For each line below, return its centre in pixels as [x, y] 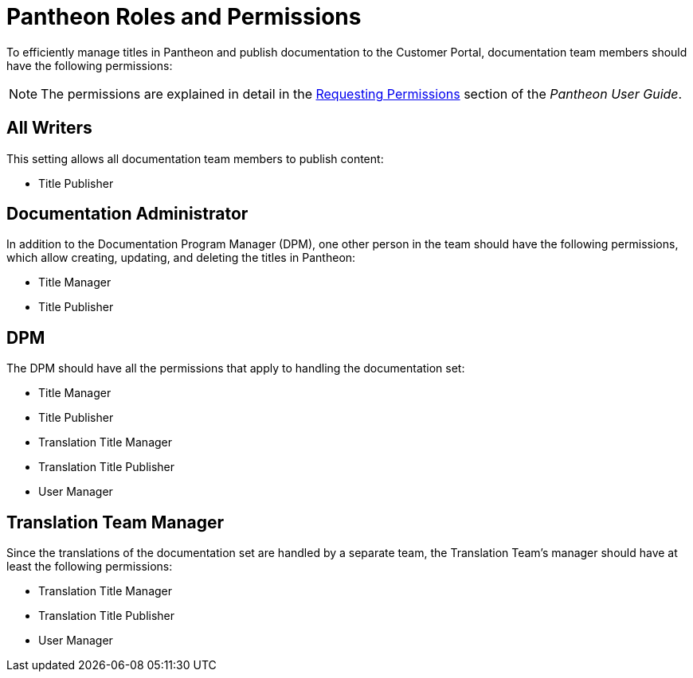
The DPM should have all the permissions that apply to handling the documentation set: [236, 368]
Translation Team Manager [115, 522]
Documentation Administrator [127, 214]
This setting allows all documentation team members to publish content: [195, 158]
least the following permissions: [90, 567]
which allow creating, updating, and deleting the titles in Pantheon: [181, 258]
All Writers [49, 128]
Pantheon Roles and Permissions [184, 17]
